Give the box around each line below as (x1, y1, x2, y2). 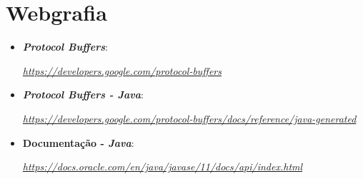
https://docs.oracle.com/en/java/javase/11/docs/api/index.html (22, 159, 303, 174)
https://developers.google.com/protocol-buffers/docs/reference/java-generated (22, 111, 357, 126)
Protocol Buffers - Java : (22, 87, 144, 102)
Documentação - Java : (22, 135, 134, 150)
